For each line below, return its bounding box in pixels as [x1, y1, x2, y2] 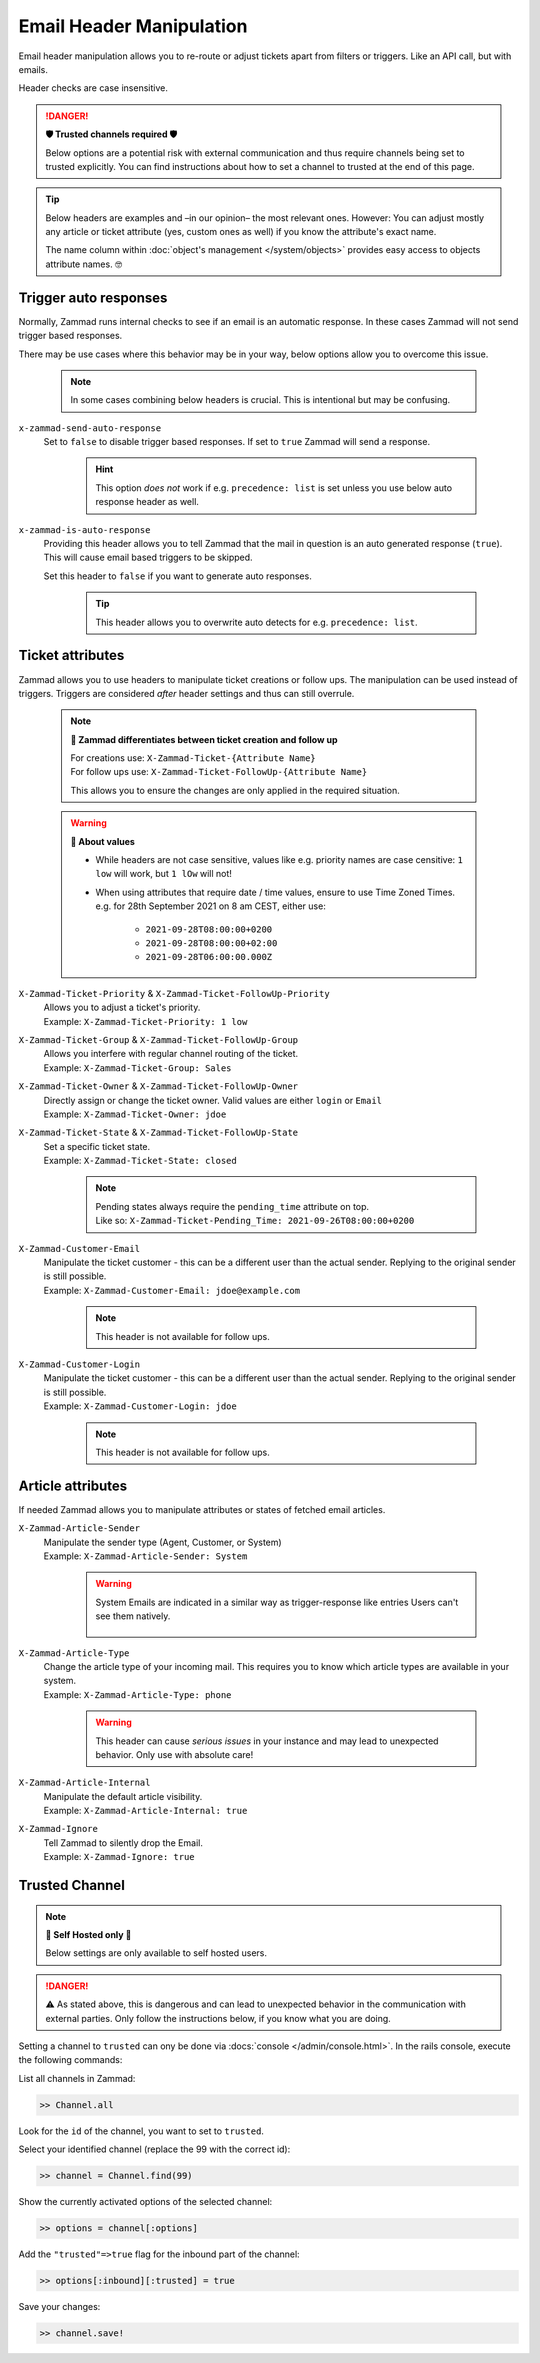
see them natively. [95, 1610, 171, 1622]
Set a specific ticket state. [43, 1140, 151, 1152]
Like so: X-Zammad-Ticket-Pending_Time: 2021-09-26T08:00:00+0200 [95, 1215, 415, 1227]
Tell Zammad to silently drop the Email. [43, 1836, 204, 1849]
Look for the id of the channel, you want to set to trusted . [18, 2125, 265, 2137]
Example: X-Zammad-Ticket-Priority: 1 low [43, 1015, 248, 1027]
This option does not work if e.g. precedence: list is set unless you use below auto [95, 481, 453, 494]
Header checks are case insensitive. [18, 82, 169, 94]
